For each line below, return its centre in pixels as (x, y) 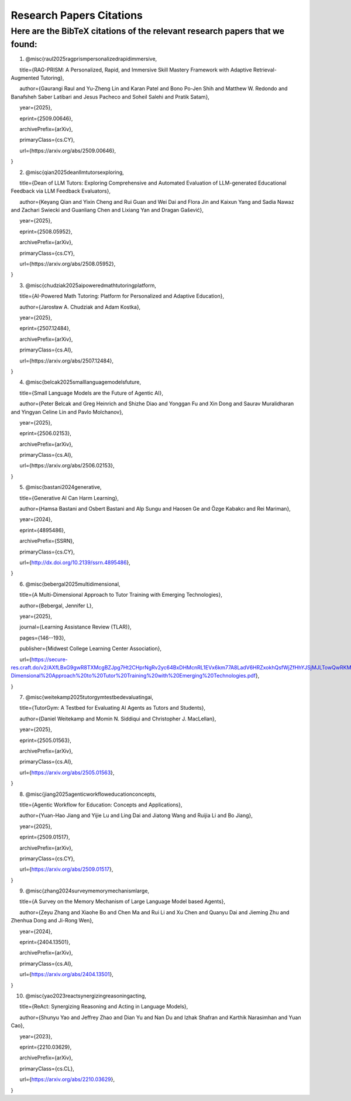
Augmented (25, 78)
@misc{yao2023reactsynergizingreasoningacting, (86, 996)
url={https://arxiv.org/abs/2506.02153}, (67, 466)
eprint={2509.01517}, (45, 837)
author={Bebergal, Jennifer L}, (56, 606)
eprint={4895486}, (42, 530)
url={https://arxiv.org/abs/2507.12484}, (67, 361)
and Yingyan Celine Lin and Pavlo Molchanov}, (67, 412)
